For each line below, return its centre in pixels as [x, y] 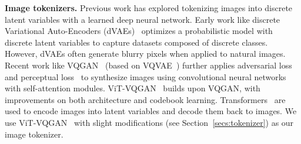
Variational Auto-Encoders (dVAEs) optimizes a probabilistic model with [139, 31]
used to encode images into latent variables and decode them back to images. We [151, 111]
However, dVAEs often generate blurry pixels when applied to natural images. [145, 54]
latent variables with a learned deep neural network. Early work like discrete [143, 19]
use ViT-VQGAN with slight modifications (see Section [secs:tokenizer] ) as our [149, 122]
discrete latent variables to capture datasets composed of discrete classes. [136, 42]
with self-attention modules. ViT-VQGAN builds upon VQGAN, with [133, 88]
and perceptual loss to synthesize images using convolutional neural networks [146, 76]
